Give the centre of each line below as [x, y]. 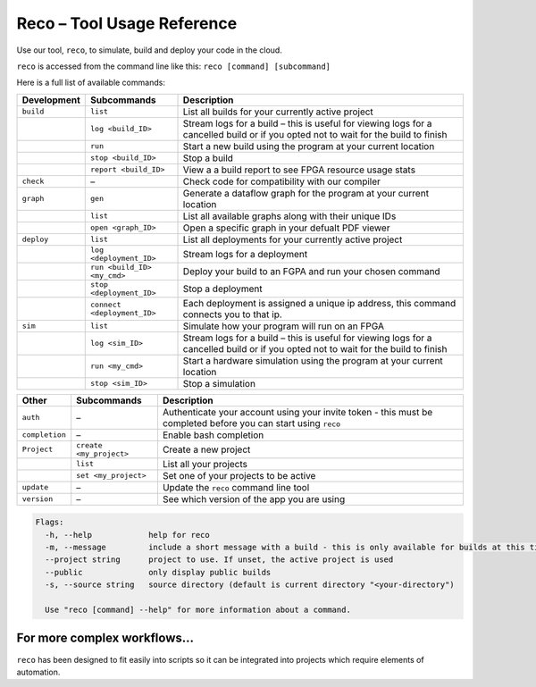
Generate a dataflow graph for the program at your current [306, 193]
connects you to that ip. [233, 314]
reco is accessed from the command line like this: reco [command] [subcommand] [173, 66]
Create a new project [206, 449]
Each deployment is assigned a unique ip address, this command [319, 303]
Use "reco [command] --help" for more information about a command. [198, 610]
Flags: [50, 522]
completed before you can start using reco [251, 423]
